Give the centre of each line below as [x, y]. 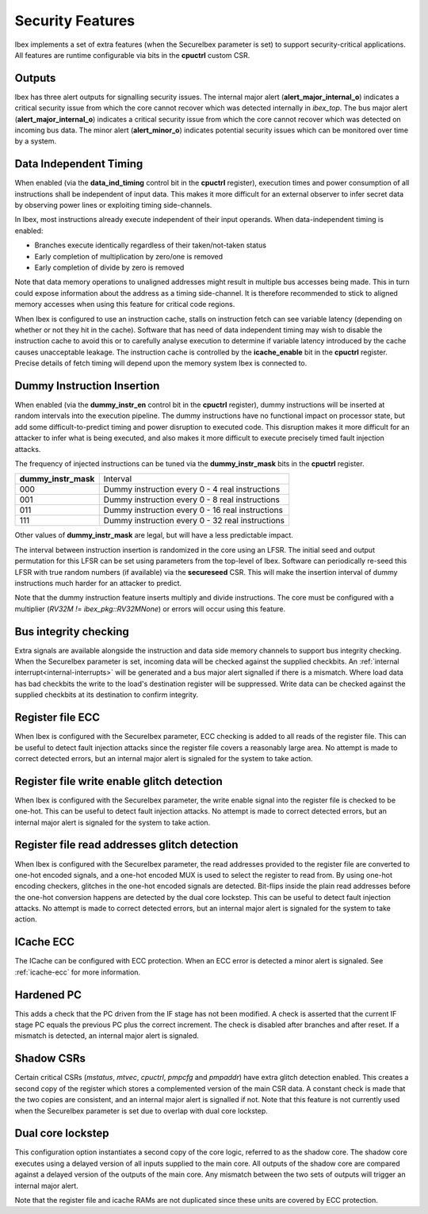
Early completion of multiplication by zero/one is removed [129, 256]
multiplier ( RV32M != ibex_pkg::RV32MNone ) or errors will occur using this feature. [150, 609]
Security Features [75, 21]
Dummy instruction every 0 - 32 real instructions [194, 521]
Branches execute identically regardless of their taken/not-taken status [151, 245]
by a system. [36, 141]
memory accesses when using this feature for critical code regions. [125, 304]
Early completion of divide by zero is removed [109, 268]
